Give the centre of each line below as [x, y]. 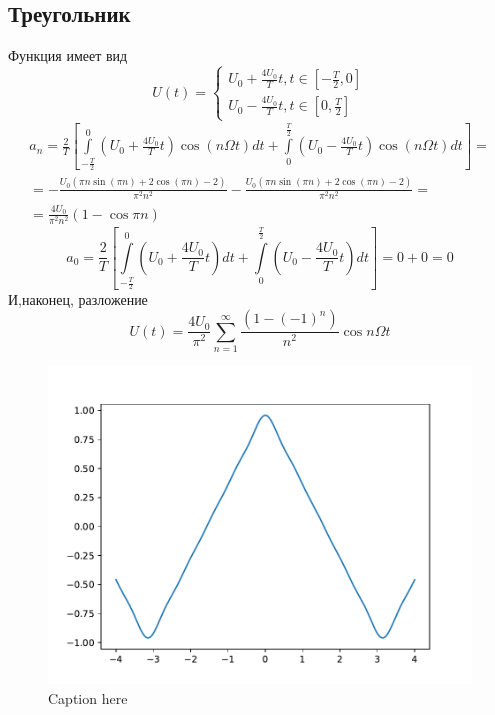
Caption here [88, 697]
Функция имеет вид [68, 55]
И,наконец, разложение [78, 298]
